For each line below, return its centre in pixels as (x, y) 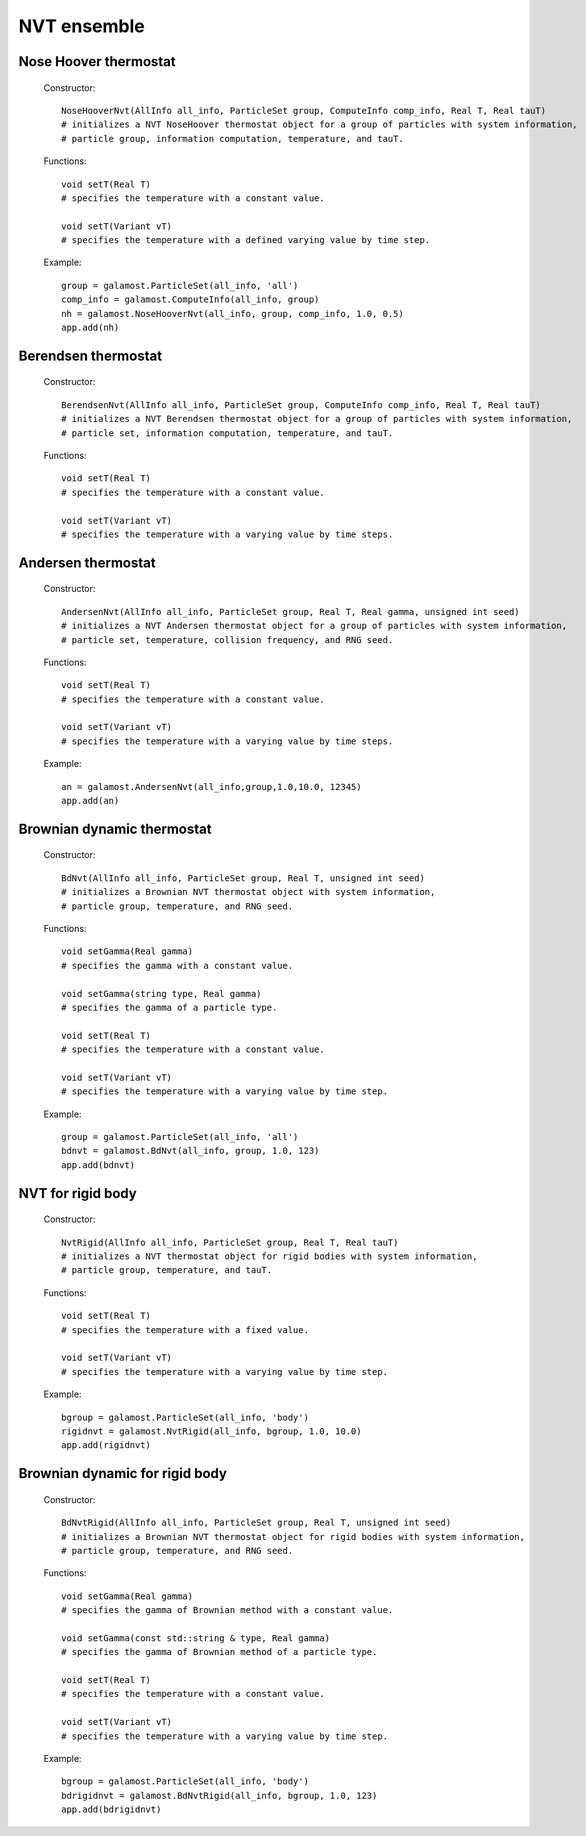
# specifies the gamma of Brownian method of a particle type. (219, 1652)
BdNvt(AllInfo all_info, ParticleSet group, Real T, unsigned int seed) (243, 878)
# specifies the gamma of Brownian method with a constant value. (227, 1610)
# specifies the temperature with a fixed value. (185, 1329)
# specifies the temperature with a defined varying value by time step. (246, 240)
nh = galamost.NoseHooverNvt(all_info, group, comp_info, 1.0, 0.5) (232, 313)
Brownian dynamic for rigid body (122, 1473)
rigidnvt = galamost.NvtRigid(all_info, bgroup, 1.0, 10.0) (211, 1431)
